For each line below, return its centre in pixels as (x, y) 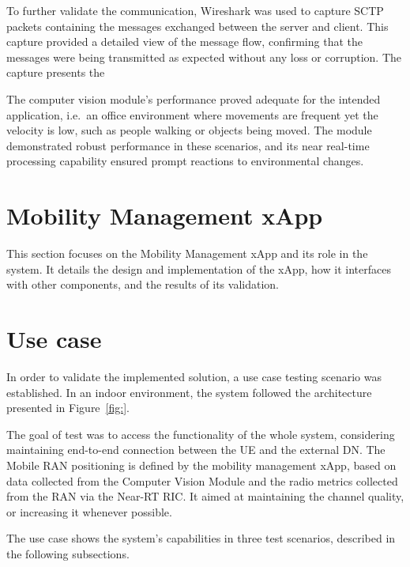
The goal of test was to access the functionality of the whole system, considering (201, 434)
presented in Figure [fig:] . (68, 408)
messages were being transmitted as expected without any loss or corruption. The (204, 57)
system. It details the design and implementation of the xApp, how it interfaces (199, 268)
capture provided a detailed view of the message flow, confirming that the (184, 42)
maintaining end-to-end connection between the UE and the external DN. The (196, 450)
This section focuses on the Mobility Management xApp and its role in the (187, 253)
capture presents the (56, 72)
